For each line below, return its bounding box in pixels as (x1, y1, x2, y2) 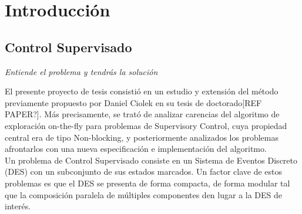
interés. (5, 200, 31, 212)
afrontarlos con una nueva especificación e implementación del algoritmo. (5, 142, 267, 155)
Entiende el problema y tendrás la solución (5, 65, 158, 77)
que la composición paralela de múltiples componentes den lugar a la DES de (5, 188, 283, 201)
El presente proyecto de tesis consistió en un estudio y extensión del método (5, 85, 278, 97)
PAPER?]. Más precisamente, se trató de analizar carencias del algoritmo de (5, 108, 280, 120)
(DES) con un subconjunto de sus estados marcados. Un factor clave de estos (5, 165, 282, 178)
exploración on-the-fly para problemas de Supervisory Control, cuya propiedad (5, 119, 287, 131)
